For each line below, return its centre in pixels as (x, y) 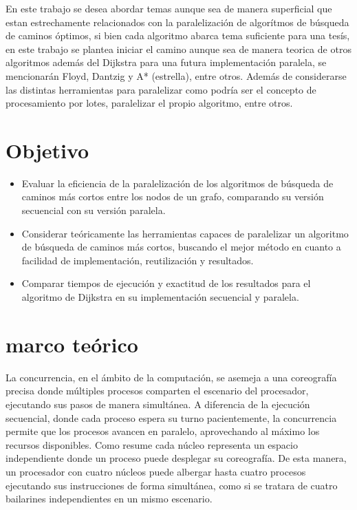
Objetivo (47, 150)
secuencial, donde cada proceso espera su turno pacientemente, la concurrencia (171, 417)
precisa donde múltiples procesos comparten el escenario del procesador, (157, 391)
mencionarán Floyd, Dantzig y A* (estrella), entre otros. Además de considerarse (176, 75)
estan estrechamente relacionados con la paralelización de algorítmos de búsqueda (177, 22)
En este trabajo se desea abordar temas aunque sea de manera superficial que (169, 8)
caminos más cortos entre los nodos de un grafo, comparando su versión (173, 196)
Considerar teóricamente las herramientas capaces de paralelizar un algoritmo (185, 233)
